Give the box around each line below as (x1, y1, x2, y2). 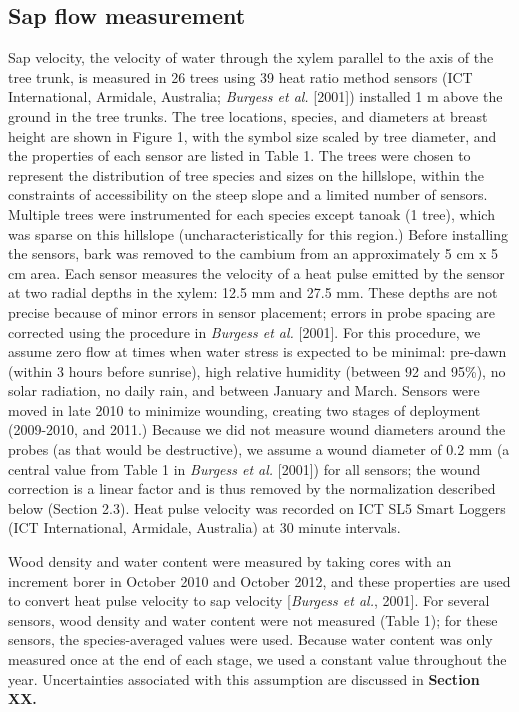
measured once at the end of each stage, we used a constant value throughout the (8, 649, 507, 670)
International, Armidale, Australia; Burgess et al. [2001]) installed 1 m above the (8, 86, 503, 107)
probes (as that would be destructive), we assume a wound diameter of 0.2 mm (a (8, 439, 510, 460)
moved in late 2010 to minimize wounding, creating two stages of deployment (8, 399, 481, 420)
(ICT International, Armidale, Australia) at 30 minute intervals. (8, 517, 401, 538)
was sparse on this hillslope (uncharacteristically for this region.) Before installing (8, 223, 509, 244)
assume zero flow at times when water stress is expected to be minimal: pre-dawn (8, 341, 507, 362)
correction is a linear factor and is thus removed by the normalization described (8, 478, 496, 499)
